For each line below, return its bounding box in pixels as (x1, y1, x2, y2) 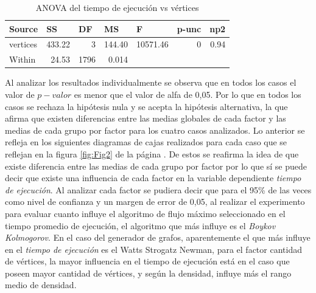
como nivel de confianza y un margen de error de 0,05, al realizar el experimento (5, 195, 305, 208)
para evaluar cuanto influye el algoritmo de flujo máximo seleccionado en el (5, 207, 286, 219)
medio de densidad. (5, 278, 77, 291)
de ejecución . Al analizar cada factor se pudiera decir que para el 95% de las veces (5, 183, 312, 196)
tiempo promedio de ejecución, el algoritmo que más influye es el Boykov (5, 219, 276, 232)
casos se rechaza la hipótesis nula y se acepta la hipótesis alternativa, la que (5, 100, 288, 112)
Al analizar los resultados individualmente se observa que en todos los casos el (5, 76, 297, 89)
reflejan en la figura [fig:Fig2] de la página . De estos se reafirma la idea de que (5, 147, 299, 160)
